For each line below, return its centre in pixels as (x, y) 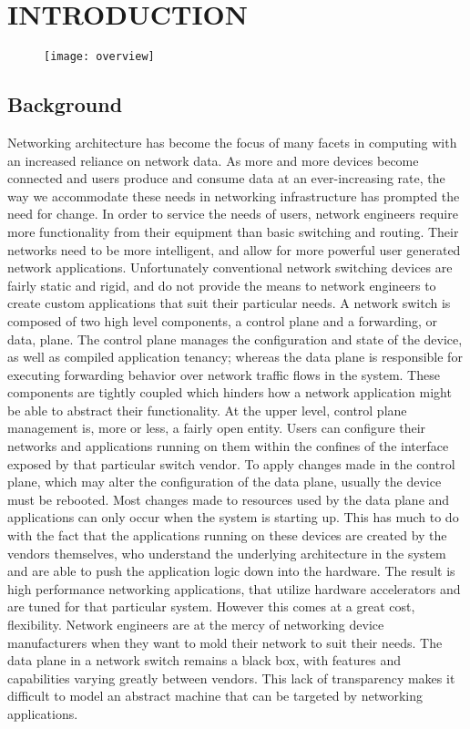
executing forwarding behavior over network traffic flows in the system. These (224, 374)
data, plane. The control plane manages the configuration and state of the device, (235, 339)
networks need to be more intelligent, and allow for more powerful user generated (234, 249)
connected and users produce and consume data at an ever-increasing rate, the (226, 178)
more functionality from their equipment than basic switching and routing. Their (233, 231)
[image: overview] (99, 57)
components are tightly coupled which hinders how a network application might (230, 392)
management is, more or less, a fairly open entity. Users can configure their (217, 428)
